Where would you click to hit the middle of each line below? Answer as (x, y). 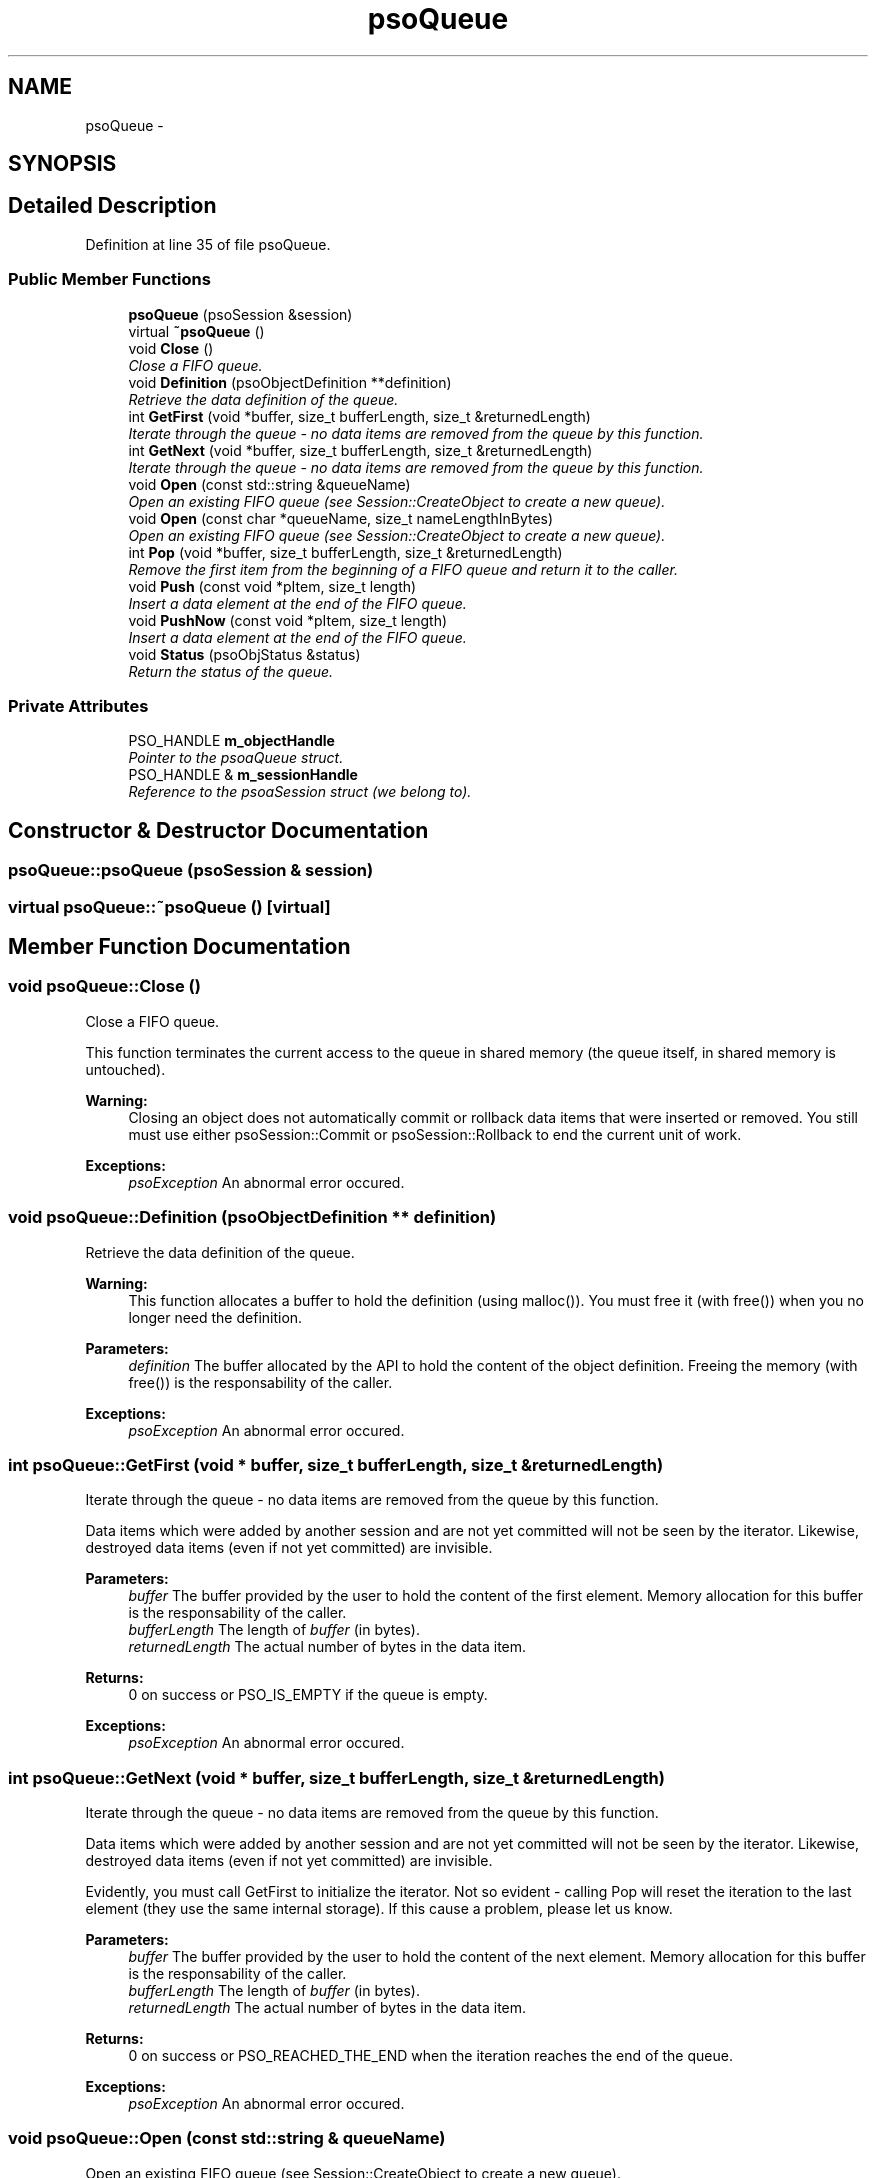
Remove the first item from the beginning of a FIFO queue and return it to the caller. (403, 569)
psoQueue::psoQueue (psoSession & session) (191, 870)
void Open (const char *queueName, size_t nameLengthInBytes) (341, 518)
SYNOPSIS (62, 164)
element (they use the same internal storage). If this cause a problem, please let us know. (379, 1909)
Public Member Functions (109, 279)
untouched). (125, 1069)
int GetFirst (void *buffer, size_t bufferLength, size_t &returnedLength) (359, 416)
